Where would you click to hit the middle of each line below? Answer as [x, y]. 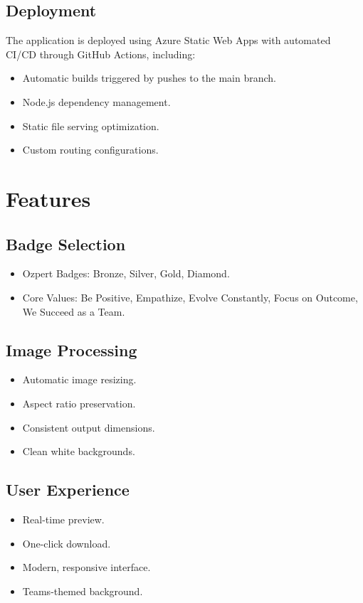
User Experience [68, 490]
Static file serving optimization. [91, 126]
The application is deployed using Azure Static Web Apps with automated [168, 40]
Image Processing [72, 349]
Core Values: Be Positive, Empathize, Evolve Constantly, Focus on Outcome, [190, 297]
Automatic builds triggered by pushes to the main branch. [149, 78]
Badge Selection [66, 244]
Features [48, 198]
